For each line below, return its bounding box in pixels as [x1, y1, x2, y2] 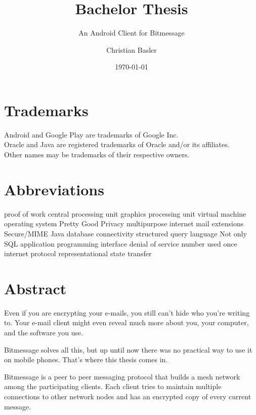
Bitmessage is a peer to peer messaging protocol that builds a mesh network [4, 371, 240, 382]
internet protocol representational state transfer [4, 248, 152, 259]
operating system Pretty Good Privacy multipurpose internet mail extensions [4, 218, 244, 229]
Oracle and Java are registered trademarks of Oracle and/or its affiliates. [4, 139, 230, 150]
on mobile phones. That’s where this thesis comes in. [4, 354, 168, 365]
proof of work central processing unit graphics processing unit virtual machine [4, 208, 246, 219]
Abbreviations [4, 179, 104, 199]
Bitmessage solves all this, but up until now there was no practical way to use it [4, 344, 252, 355]
